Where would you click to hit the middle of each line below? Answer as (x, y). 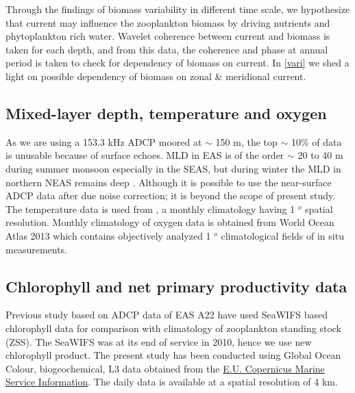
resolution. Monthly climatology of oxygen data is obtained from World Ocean (170, 222)
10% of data (316, 141)
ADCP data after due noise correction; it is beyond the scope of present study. (171, 195)
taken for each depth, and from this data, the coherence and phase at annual (167, 49)
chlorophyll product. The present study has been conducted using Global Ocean (173, 355)
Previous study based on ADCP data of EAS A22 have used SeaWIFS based (167, 315)
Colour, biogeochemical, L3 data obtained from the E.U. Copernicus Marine (165, 368)
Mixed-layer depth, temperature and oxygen (166, 113)
